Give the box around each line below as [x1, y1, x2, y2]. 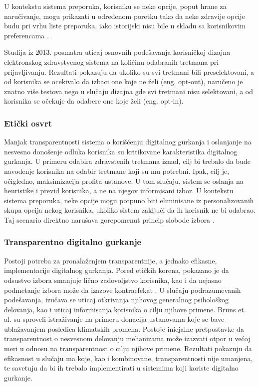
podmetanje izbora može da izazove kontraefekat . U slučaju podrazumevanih [4, 284, 241, 295]
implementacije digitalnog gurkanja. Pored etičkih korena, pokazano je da [4, 265, 229, 275]
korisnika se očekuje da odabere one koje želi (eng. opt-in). [4, 96, 184, 106]
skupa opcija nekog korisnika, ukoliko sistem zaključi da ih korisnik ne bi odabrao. [4, 205, 256, 215]
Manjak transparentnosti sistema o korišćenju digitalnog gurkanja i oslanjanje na [4, 136, 252, 147]
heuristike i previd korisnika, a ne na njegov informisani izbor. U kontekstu [4, 185, 234, 196]
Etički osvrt [4, 117, 52, 129]
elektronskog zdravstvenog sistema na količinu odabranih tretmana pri [4, 56, 219, 67]
